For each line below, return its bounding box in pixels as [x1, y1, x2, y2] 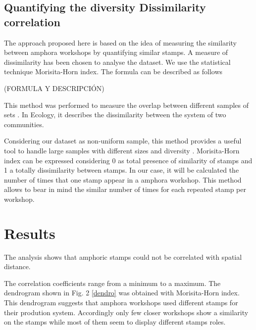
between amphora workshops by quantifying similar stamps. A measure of [4, 47, 228, 57]
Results [4, 223, 55, 243]
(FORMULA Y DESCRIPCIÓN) [4, 83, 104, 93]
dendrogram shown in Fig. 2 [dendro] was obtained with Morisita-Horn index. [4, 287, 240, 298]
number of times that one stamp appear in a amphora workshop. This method [4, 174, 242, 185]
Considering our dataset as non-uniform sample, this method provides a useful [4, 136, 242, 146]
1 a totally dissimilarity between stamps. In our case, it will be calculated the [4, 165, 239, 175]
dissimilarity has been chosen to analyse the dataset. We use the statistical [4, 56, 231, 67]
